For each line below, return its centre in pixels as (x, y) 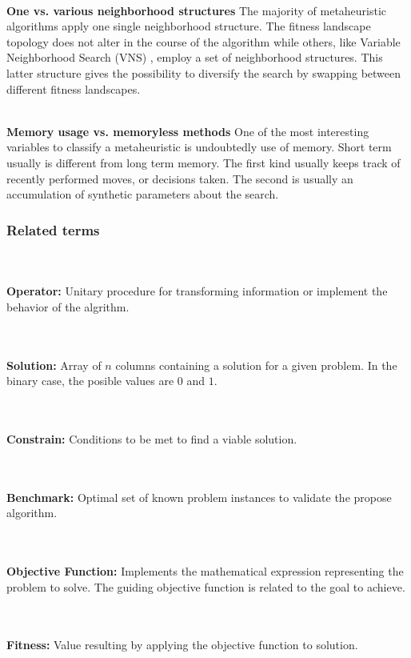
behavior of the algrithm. (68, 306)
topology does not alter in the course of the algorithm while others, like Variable (204, 41)
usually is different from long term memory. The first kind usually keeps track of (204, 162)
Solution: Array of (54, 365)
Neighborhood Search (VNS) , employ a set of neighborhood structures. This (195, 57)
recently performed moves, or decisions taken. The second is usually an (180, 178)
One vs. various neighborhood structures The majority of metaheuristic (197, 10)
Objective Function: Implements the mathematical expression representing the (205, 571)
